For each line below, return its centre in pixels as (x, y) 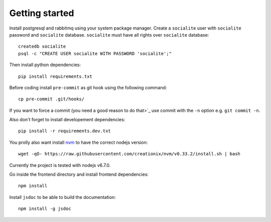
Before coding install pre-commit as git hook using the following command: (88, 87)
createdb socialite (42, 47)
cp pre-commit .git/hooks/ (51, 99)
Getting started (42, 13)
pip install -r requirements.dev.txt (65, 131)
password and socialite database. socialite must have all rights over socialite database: (109, 35)
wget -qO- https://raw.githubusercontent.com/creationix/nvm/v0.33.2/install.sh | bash (129, 154)
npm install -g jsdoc (45, 209)
